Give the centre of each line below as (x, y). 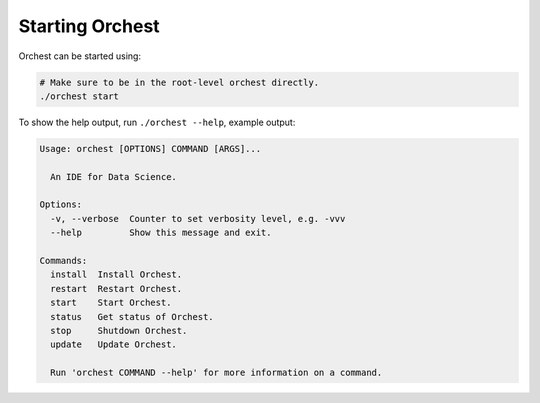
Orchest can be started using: (80, 56)
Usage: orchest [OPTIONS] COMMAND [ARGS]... (150, 148)
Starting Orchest (89, 26)
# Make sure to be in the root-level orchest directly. (179, 82)
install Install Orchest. (116, 274)
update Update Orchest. (113, 344)
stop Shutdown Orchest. (119, 330)
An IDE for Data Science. (113, 176)
